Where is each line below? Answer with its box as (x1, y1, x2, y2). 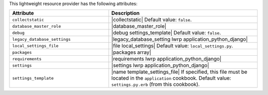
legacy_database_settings (12, 36, 71, 42)
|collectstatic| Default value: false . (111, 16, 192, 23)
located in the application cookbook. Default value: (111, 75, 231, 82)
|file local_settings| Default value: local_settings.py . (111, 42, 233, 49)
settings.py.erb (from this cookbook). (111, 81, 200, 88)
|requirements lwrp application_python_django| (111, 55, 222, 62)
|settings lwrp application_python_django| (111, 62, 209, 69)
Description (111, 10, 140, 17)
